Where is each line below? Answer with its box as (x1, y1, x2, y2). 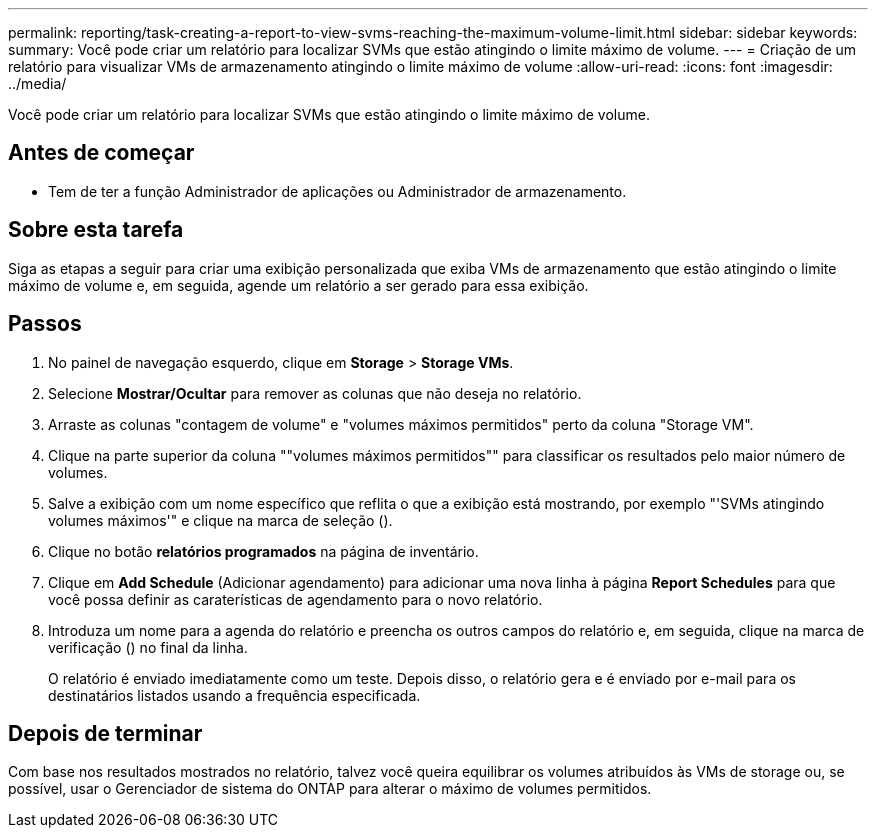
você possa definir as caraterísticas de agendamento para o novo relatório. (48, 590, 543, 608)
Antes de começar (8, 140, 195, 166)
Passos (8, 311, 82, 337)
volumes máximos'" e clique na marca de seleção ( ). (48, 511, 393, 529)
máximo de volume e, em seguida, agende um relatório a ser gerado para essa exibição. (8, 276, 589, 294)
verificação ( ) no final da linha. (48, 638, 248, 656)
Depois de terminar (8, 720, 203, 746)
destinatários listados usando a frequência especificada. (48, 686, 421, 704)
